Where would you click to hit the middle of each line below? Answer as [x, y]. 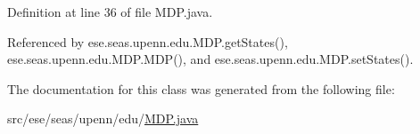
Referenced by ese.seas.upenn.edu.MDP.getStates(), [148, 41]
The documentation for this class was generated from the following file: [201, 88]
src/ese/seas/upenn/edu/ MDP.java [103, 118]
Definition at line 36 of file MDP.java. [110, 12]
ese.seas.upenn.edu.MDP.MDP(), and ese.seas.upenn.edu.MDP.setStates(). [210, 59]
